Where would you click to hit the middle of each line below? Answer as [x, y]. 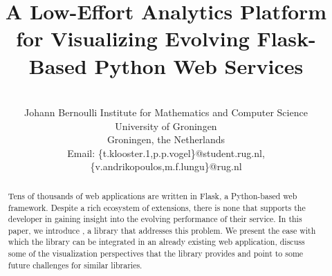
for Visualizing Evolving [133, 38]
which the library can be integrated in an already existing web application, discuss [156, 242]
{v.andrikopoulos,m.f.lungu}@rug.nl [166, 166]
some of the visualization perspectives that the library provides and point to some [156, 254]
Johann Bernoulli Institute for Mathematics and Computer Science [166, 112]
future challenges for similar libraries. [75, 265]
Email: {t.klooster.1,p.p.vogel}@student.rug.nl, [166, 153]
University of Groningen [166, 126]
